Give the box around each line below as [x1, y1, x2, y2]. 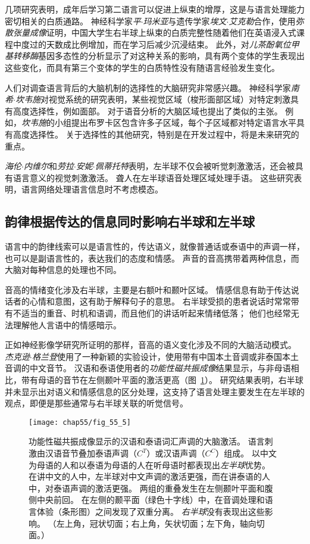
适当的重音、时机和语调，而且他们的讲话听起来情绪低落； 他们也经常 [21, 307, 291, 319]
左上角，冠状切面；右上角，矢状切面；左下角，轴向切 [56, 517, 265, 529]
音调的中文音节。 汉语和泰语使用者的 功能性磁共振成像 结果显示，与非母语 [5, 362, 291, 374]
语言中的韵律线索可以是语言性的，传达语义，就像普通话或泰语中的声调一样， [5, 240, 305, 253]
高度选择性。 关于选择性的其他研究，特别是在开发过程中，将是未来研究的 [12, 128, 299, 140]
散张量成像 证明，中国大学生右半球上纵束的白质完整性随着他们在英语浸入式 [5, 26, 296, 39]
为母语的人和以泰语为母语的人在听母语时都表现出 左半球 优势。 [29, 458, 270, 471]
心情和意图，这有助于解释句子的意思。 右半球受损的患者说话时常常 [29, 295, 291, 307]
